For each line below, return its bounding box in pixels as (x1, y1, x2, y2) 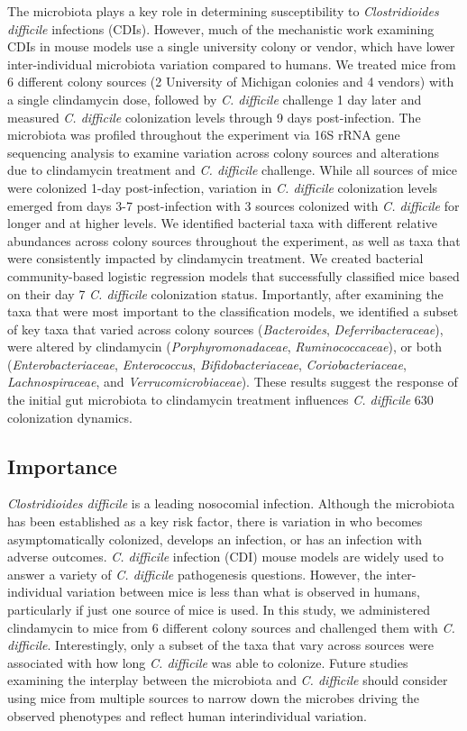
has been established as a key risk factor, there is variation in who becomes (7, 512, 423, 531)
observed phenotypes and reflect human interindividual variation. (7, 706, 367, 725)
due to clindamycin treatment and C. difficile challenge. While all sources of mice (7, 160, 457, 179)
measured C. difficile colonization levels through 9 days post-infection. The (7, 107, 421, 126)
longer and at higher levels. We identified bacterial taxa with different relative (7, 214, 438, 233)
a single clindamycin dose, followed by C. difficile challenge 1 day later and (7, 89, 422, 108)
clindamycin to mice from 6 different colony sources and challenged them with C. (7, 617, 455, 636)
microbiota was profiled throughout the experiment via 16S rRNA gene (7, 125, 400, 144)
